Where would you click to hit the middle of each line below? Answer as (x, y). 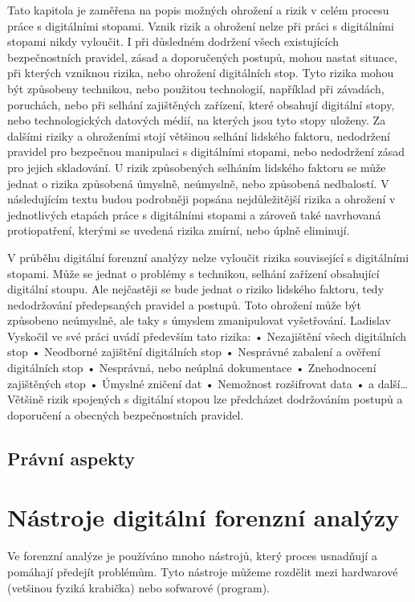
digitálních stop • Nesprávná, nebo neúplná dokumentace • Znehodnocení (192, 368)
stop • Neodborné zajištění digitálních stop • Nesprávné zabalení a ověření (194, 352)
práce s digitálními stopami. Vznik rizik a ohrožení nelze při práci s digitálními (201, 25)
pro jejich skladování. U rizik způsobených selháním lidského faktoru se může (197, 167)
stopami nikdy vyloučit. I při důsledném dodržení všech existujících (173, 41)
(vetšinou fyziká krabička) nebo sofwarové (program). (138, 587)
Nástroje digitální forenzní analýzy (203, 517)
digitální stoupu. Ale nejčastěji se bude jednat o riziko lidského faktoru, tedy (196, 289)
